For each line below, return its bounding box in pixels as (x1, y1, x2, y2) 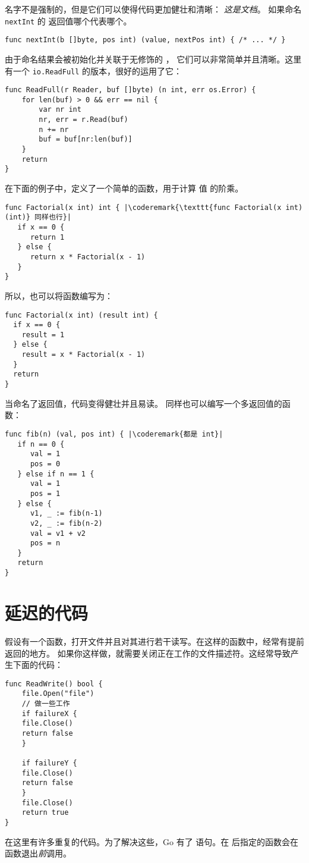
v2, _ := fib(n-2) (30, 519, 103, 528)
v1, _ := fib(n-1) (30, 509, 103, 518)
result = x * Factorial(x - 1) (21, 350, 146, 359)
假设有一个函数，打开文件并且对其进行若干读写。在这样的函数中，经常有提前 (5, 635, 304, 647)
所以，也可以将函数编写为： (5, 289, 113, 302)
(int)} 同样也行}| (5, 213, 71, 222)
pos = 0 (30, 459, 61, 468)
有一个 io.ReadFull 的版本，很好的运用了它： (5, 64, 182, 77)
